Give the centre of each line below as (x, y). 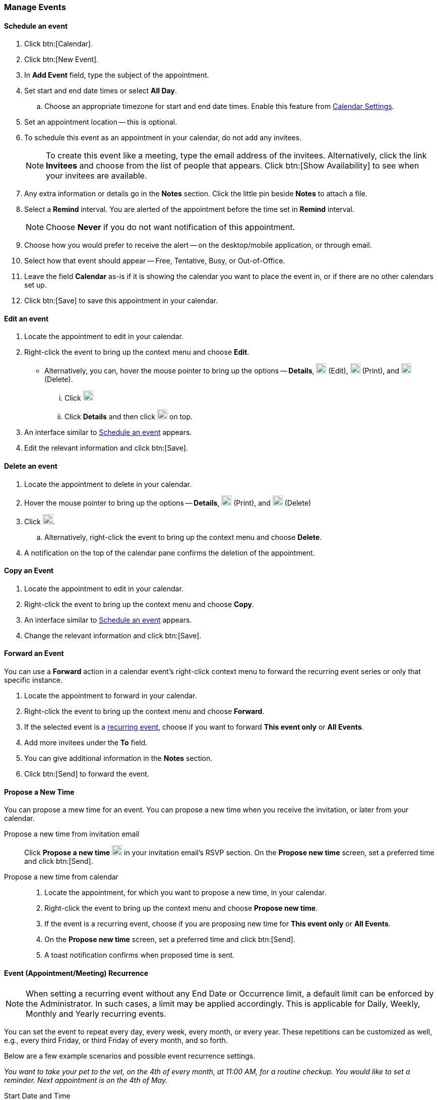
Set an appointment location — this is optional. (101, 122)
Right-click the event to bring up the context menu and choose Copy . (139, 604)
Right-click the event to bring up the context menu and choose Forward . (144, 711)
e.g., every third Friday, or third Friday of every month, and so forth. (116, 1040)
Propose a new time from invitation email (72, 834)
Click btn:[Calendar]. (58, 44)
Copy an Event (29, 571)
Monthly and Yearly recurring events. (96, 1013)
